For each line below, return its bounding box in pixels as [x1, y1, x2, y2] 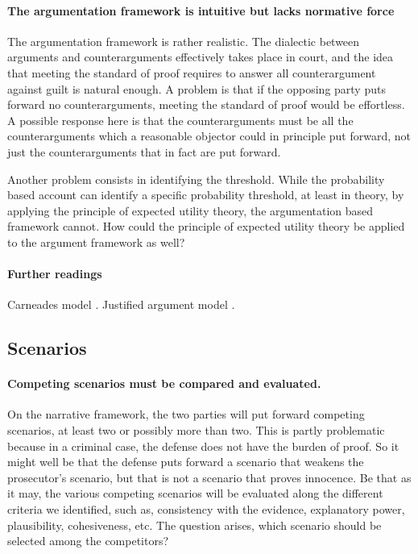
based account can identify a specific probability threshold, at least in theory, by [7, 186, 404, 203]
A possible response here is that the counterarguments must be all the [7, 111, 354, 128]
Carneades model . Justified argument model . [7, 296, 235, 313]
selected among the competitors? [7, 532, 169, 549]
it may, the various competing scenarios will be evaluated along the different [7, 485, 383, 502]
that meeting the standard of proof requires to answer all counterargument [7, 64, 376, 81]
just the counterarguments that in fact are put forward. [7, 143, 281, 160]
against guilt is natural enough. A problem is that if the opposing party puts [7, 80, 386, 97]
